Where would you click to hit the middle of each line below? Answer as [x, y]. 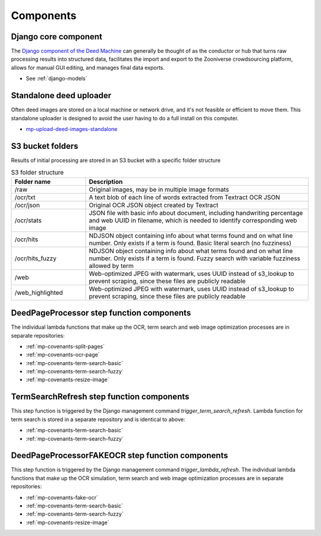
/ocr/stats [28, 220]
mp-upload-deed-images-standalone [72, 129]
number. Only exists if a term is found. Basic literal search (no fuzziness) [190, 243]
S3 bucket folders [45, 146]
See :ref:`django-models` [56, 79]
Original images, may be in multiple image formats [159, 189]
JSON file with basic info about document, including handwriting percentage [196, 213]
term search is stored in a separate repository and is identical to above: [98, 419]
